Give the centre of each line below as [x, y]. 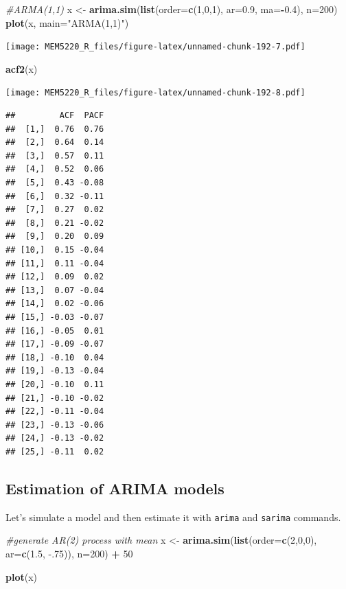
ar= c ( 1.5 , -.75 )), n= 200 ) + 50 [69, 553]
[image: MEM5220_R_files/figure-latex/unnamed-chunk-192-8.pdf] [155, 93]
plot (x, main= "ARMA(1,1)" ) [67, 22]
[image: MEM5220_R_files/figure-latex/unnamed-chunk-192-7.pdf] [155, 47]
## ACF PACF [55, 116]
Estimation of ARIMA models [115, 488]
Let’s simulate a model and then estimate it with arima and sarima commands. [173, 517]
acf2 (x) [22, 68]
